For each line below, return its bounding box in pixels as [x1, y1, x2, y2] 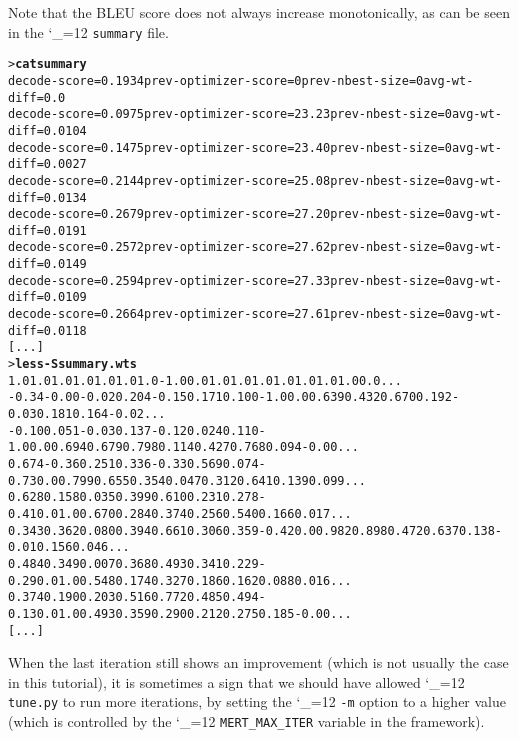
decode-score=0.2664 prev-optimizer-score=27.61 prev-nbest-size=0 [8, 307, 452, 322]
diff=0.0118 [8, 323, 87, 338]
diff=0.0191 [8, 223, 87, 238]
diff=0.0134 [8, 190, 87, 205]
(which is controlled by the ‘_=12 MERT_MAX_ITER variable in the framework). [8, 711, 485, 732]
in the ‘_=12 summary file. [8, 21, 169, 42]
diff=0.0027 [8, 157, 87, 172]
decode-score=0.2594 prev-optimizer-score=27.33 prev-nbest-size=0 [8, 273, 452, 288]
